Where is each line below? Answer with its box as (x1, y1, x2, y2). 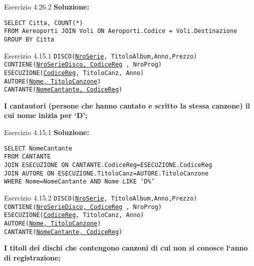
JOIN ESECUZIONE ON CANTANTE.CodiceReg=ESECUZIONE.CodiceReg (4, 161, 212, 168)
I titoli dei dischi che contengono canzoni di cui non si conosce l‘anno (4, 242, 248, 253)
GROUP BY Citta (4, 35, 55, 43)
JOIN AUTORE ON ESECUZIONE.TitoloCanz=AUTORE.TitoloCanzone (4, 169, 209, 177)
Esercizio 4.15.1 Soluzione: (4, 127, 89, 137)
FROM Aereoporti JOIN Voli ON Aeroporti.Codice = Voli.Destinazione (4, 27, 237, 35)
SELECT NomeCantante (4, 144, 73, 152)
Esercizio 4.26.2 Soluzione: (4, 1, 89, 11)
